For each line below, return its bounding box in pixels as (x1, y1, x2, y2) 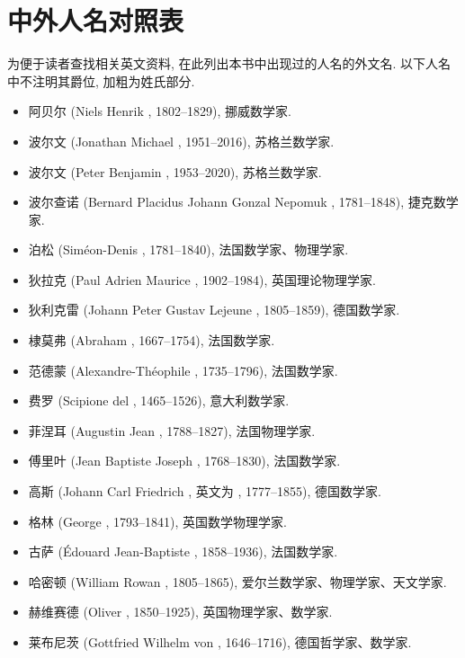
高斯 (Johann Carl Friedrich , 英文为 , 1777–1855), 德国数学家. (28, 482, 381, 501)
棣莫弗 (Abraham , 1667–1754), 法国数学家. (28, 331, 275, 350)
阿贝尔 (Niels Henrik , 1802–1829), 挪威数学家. (28, 102, 291, 120)
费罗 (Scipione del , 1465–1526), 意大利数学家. (28, 391, 290, 410)
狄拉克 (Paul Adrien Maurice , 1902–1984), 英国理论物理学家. (28, 270, 376, 289)
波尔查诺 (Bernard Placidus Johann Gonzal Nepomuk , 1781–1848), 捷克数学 (28, 192, 459, 211)
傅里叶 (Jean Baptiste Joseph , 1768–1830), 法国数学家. (28, 451, 341, 470)
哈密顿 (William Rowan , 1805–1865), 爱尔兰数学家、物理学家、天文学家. (28, 572, 447, 591)
